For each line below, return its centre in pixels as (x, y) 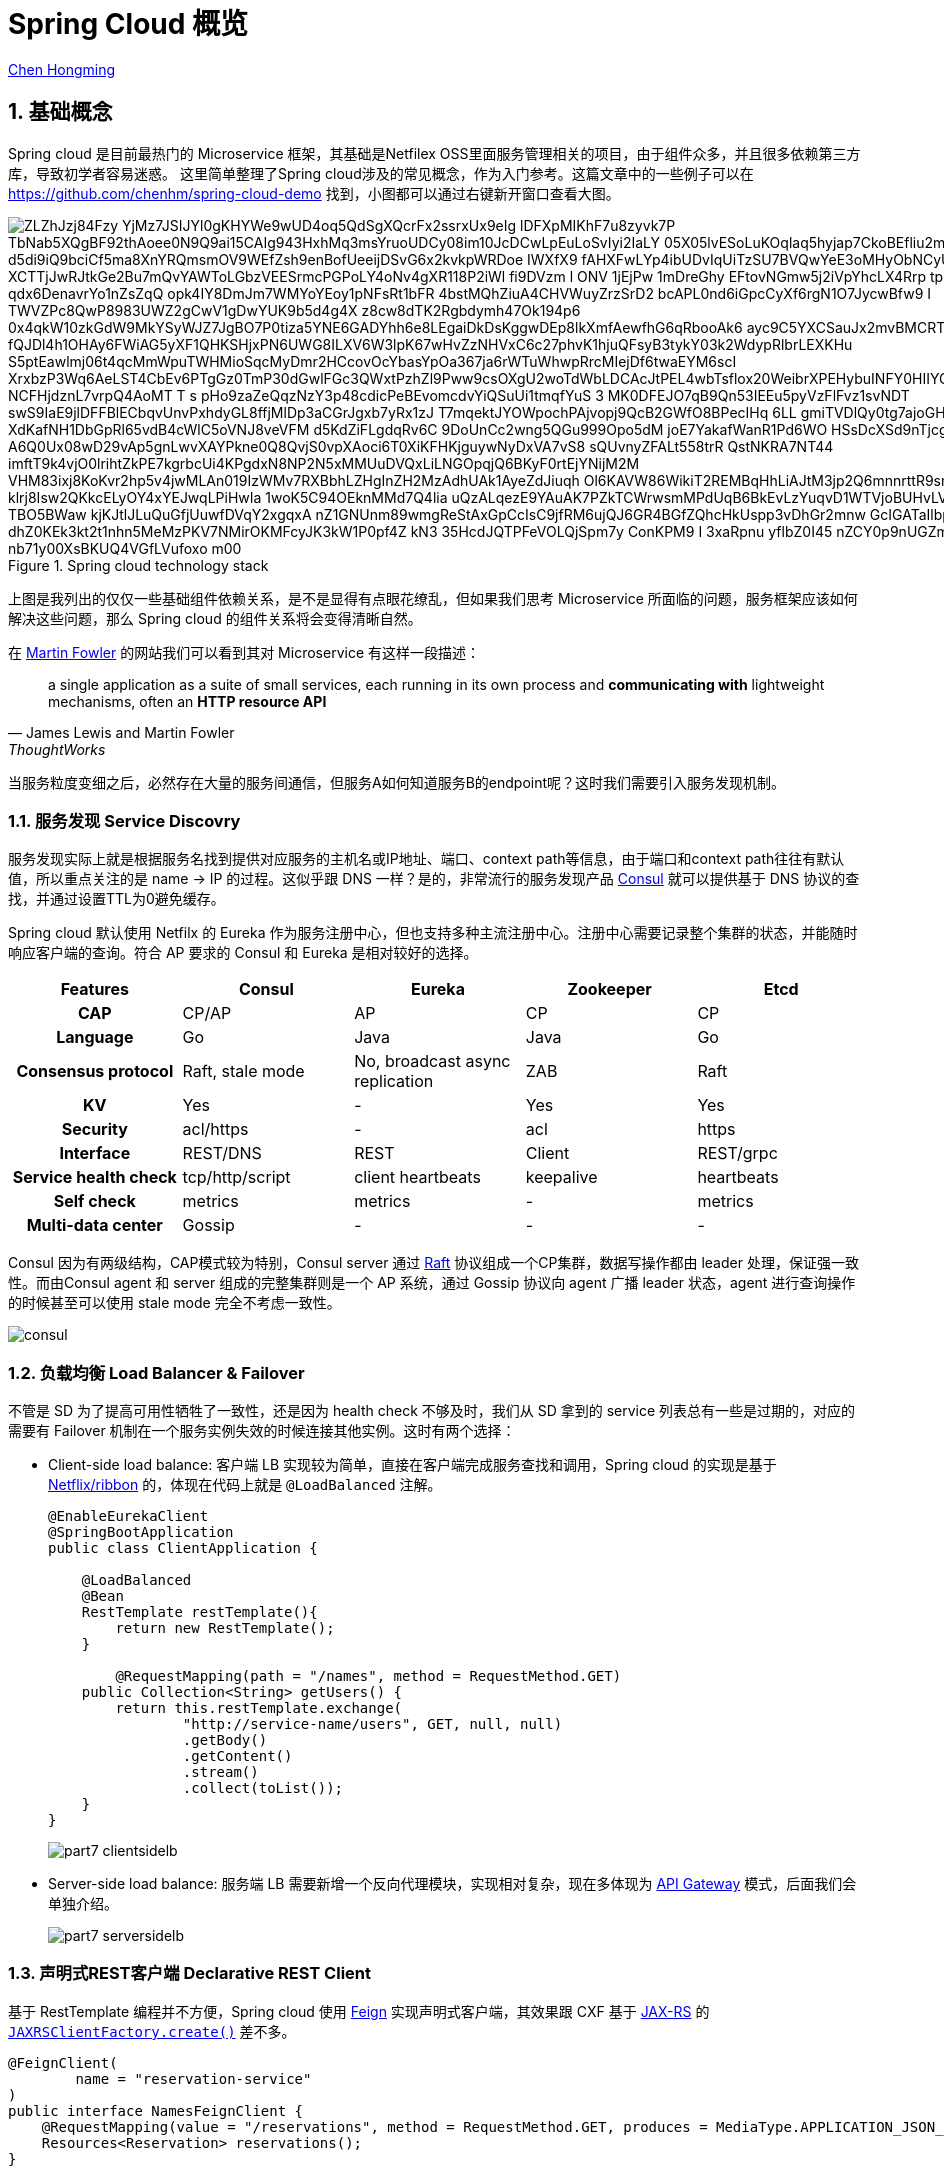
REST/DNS (222, 1153)
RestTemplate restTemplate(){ (199, 1612)
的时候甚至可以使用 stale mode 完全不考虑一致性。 (174, 1303)
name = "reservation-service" (193, 2078)
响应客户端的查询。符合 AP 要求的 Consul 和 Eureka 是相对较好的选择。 (243, 953)
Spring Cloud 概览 (128, 24)
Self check (94, 1201)
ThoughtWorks (57, 749)
